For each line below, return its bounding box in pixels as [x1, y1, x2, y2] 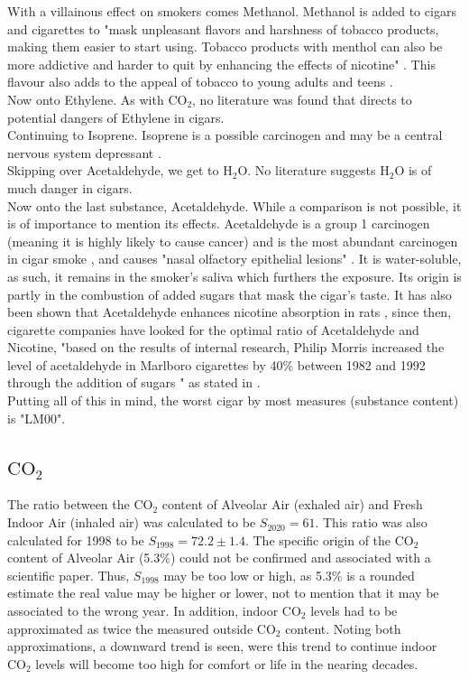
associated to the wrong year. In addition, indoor [7, 601, 279, 620]
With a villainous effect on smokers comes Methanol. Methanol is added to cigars [7, 2, 456, 20]
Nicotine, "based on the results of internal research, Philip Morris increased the [7, 338, 445, 357]
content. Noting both [285, 619, 401, 637]
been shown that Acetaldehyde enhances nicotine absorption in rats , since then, [7, 302, 452, 321]
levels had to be [310, 601, 398, 620]
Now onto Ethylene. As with [7, 89, 164, 108]
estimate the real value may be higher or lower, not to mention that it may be [7, 583, 439, 602]
